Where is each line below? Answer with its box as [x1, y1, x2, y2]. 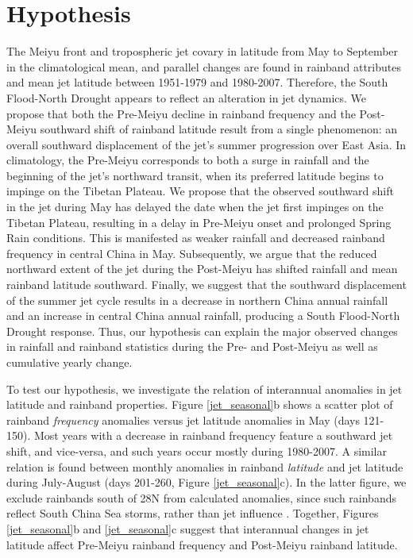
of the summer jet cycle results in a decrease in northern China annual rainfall [6, 291, 388, 308]
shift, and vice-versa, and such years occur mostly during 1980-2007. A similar [6, 442, 387, 459]
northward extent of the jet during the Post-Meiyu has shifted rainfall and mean [6, 260, 398, 277]
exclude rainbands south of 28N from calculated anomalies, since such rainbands [6, 489, 396, 506]
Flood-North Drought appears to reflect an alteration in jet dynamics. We [6, 89, 367, 106]
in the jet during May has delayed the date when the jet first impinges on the [6, 198, 384, 215]
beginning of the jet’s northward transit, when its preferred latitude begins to [6, 167, 384, 183]
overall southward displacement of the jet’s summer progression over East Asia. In [6, 136, 407, 152]
